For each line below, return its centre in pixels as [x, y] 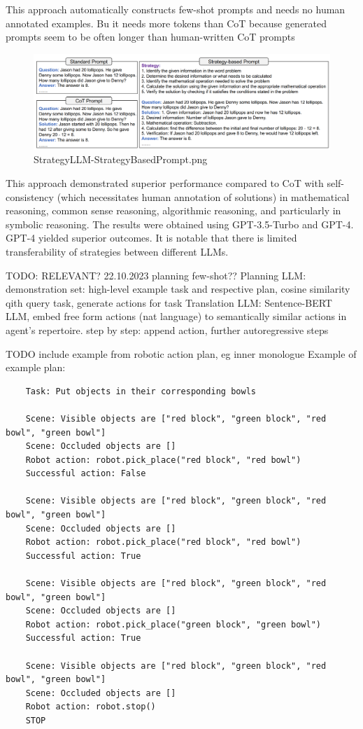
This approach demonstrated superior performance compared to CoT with [165, 183]
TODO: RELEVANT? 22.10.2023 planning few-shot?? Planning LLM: [156, 275]
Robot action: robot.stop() [91, 707]
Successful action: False [86, 474]
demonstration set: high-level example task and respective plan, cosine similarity [178, 289]
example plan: [36, 367]
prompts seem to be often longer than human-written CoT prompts [150, 37]
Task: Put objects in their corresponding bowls [141, 391]
